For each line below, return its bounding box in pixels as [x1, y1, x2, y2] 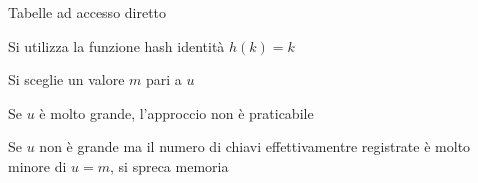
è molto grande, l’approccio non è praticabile [39, 102, 314, 123]
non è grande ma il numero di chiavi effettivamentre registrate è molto [39, 136, 471, 157]
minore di [8, 155, 67, 176]
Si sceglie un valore [8, 69, 125, 90]
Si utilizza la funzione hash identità [8, 35, 225, 56]
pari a [146, 69, 182, 90]
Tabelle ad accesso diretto [8, 2, 167, 22]
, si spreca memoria [110, 155, 229, 176]
